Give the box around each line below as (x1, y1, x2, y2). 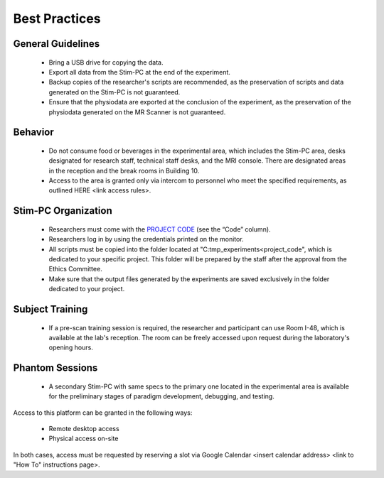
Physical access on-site (48, 434, 119, 443)
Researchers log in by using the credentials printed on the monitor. (48, 235, 245, 244)
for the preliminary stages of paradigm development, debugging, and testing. (48, 392, 275, 401)
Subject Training (13, 303, 88, 315)
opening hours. (48, 343, 94, 352)
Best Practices (13, 11, 101, 26)
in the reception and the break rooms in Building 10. (48, 166, 200, 175)
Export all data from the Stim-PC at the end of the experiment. (48, 67, 231, 76)
